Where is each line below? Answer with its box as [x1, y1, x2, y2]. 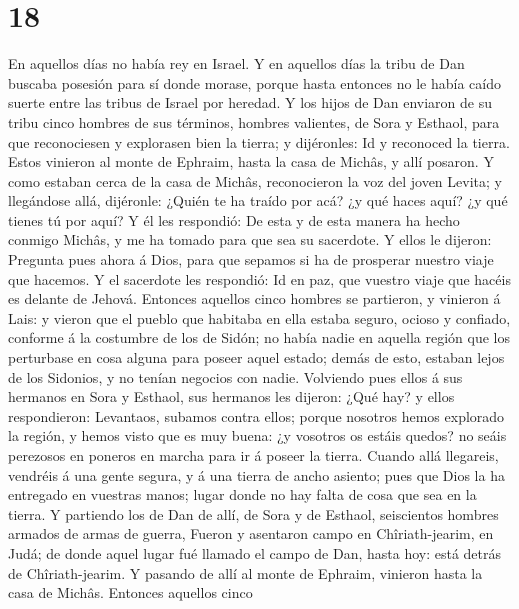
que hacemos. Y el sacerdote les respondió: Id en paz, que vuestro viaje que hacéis [8, 268, 511, 289]
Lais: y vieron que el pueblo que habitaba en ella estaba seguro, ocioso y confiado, [8, 307, 511, 328]
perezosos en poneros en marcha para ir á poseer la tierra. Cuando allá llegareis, [8, 445, 499, 465]
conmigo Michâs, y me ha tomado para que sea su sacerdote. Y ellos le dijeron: [8, 229, 492, 250]
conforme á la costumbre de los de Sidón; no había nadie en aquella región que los [8, 327, 511, 348]
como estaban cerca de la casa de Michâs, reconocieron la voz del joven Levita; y [8, 170, 502, 191]
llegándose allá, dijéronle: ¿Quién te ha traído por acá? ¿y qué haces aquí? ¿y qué [8, 190, 508, 211]
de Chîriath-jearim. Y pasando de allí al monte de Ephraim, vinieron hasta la [8, 562, 483, 583]
